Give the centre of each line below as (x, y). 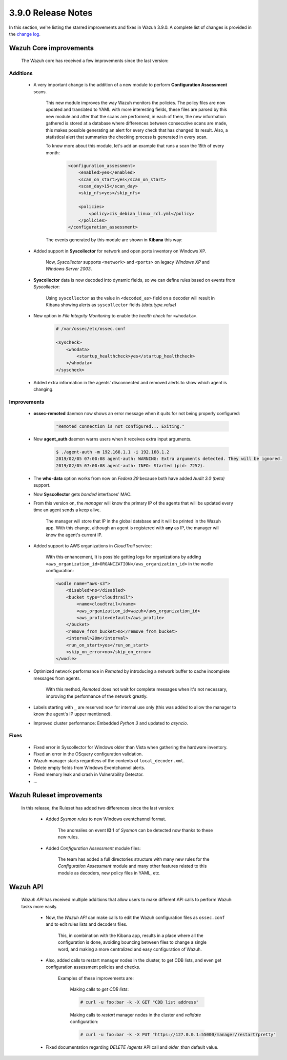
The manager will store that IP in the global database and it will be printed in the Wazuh (133, 521)
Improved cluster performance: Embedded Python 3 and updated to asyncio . (111, 723)
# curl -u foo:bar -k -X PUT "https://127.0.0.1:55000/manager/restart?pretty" (178, 1035)
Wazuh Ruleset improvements (56, 795)
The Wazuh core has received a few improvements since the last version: (95, 61)
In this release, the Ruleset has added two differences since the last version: (98, 808)
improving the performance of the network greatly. (97, 696)
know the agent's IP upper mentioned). (73, 714)
